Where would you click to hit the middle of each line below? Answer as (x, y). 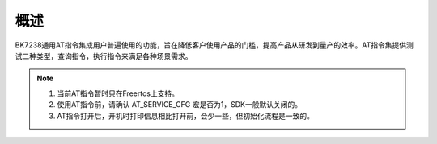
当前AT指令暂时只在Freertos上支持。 (118, 93)
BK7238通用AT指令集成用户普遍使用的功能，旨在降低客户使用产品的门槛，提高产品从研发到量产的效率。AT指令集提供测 (214, 45)
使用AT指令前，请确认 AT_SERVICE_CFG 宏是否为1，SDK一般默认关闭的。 (180, 105)
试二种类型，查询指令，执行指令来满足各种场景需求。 (104, 56)
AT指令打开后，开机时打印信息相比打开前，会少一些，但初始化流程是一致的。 (186, 116)
